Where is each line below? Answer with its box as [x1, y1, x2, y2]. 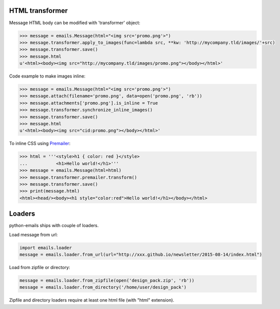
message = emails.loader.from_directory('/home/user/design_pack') [19, 284, 187, 290]
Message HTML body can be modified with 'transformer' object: [9, 20, 140, 26]
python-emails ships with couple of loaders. [9, 223, 99, 229]
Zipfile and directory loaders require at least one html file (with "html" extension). [9, 297, 175, 303]
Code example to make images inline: [9, 73, 86, 79]
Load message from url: [9, 232, 58, 237]
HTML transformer [9, 6, 68, 15]
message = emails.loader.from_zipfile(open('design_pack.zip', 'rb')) [19, 277, 195, 283]
